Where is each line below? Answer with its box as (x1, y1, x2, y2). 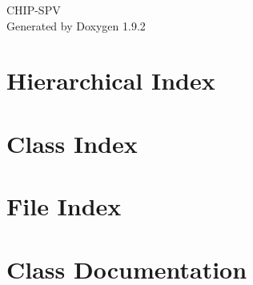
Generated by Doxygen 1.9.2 (6, 17, 146, 34)
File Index (6, 190, 122, 223)
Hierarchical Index (6, 64, 215, 97)
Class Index (6, 126, 138, 159)
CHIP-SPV (6, 2, 61, 18)
